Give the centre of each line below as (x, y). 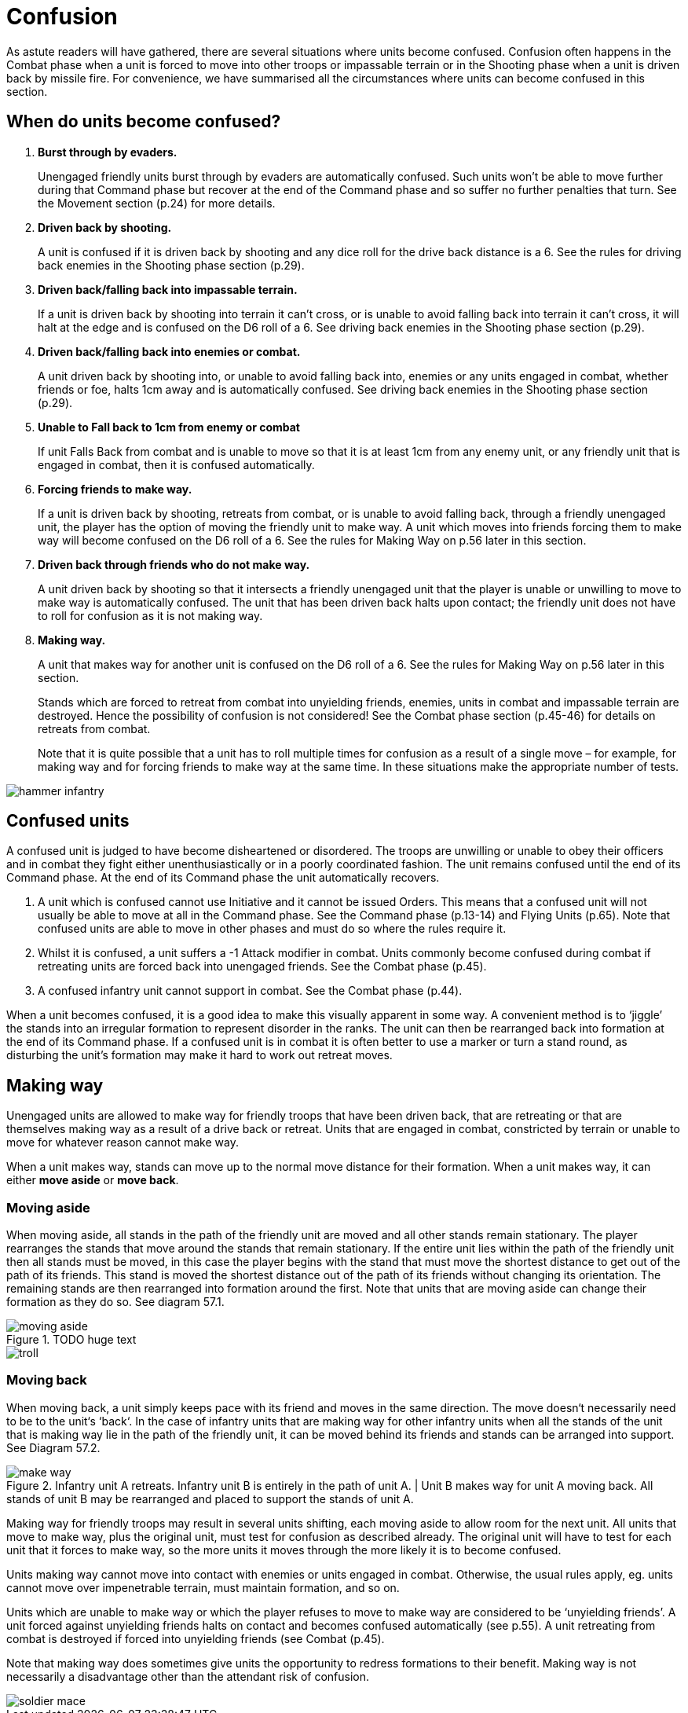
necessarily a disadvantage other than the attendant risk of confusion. (188, 1676)
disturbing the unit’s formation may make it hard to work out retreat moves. (199, 1055)
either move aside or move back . (93, 1180)
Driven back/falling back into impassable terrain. (168, 289)
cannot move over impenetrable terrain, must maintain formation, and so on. (203, 1587)
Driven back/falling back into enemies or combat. (169, 351)
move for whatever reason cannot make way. (123, 1143)
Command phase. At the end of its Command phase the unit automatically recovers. (223, 878)
